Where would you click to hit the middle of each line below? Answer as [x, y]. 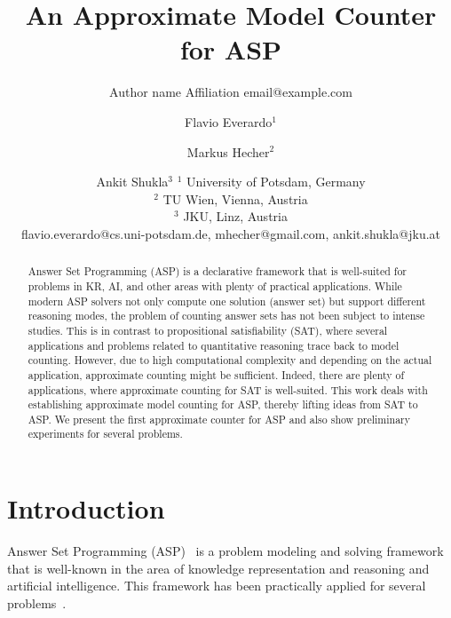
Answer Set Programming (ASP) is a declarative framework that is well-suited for [218, 271]
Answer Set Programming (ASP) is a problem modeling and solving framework [225, 551]
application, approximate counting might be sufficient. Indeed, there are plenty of [216, 374]
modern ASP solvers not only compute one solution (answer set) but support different [227, 301]
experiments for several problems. [105, 434]
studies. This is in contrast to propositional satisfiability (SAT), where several [208, 330]
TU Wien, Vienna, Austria [235, 198]
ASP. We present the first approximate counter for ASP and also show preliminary [219, 419]
